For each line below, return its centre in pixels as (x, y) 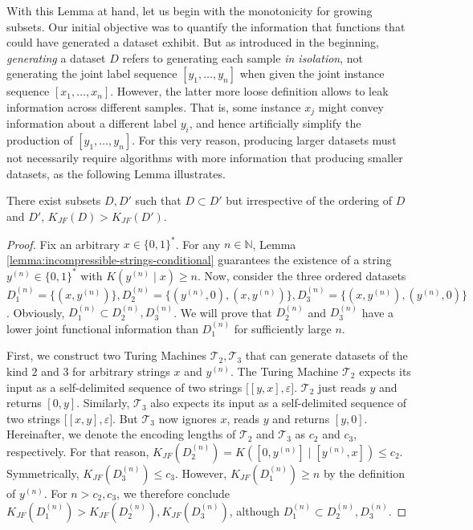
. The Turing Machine (285, 371)
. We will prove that (223, 312)
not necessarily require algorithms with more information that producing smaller (205, 158)
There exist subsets (54, 200)
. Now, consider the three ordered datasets (302, 275)
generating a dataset (56, 57)
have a (378, 312)
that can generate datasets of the (326, 355)
